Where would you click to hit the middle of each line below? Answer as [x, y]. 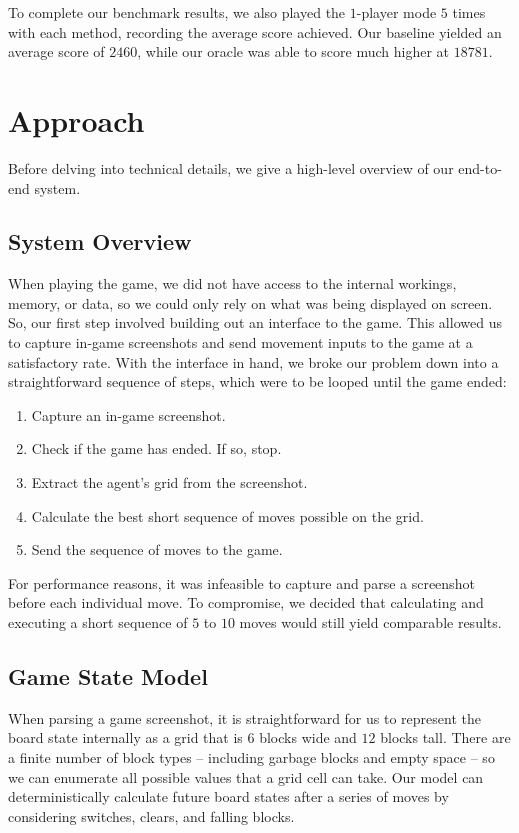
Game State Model [108, 676]
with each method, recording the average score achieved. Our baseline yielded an [255, 31]
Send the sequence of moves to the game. [157, 549]
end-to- [480, 167]
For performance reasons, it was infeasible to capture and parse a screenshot [241, 582]
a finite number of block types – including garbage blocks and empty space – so [251, 757]
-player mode [396, 12]
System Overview [100, 241]
